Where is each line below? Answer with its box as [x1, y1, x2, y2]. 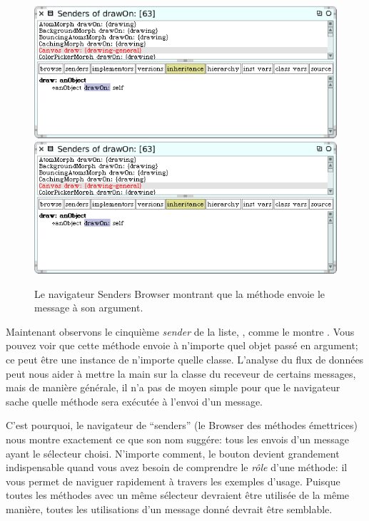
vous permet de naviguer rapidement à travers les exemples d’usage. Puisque [6, 473, 340, 488]
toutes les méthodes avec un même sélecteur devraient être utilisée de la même [6, 488, 350, 502]
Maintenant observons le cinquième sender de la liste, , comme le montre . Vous [6, 324, 355, 339]
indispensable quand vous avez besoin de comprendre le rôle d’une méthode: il [6, 460, 348, 475]
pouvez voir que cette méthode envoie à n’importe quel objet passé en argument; [6, 338, 358, 353]
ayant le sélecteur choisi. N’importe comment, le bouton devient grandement [6, 445, 340, 460]
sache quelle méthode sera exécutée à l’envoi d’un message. [6, 393, 263, 408]
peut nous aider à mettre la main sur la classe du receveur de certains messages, [6, 366, 356, 381]
